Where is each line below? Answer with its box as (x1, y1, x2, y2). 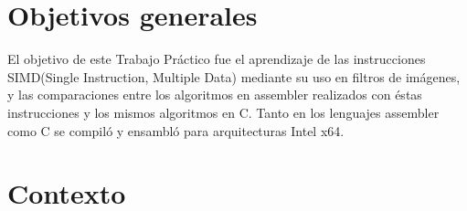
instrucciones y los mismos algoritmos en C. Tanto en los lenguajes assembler (7, 102, 440, 121)
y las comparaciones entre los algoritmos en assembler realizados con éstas (7, 85, 422, 104)
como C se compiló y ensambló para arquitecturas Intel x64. (7, 121, 345, 140)
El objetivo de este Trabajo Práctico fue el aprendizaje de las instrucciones (7, 49, 426, 69)
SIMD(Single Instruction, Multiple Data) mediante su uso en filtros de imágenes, (7, 67, 461, 86)
